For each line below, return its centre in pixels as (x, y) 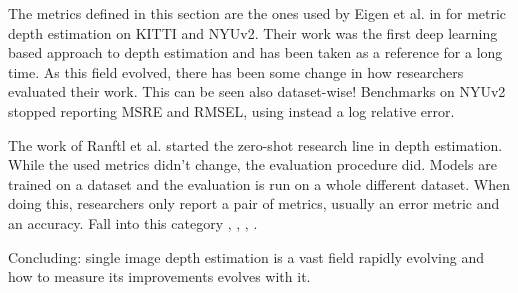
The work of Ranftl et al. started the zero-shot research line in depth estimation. (255, 144)
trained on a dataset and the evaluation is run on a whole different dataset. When (259, 183)
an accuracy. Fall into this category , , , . (133, 222)
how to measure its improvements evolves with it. (159, 276)
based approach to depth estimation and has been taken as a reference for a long (255, 52)
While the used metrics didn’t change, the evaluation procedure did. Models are (252, 164)
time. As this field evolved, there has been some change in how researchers (236, 71)
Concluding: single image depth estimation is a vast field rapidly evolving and (246, 256)
